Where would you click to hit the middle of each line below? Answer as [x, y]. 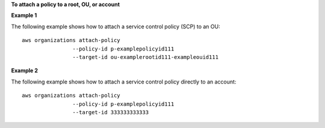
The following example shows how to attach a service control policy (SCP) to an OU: [116, 26]
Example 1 [24, 16]
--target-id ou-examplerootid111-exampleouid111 [146, 57]
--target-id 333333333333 [111, 112]
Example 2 [25, 71]
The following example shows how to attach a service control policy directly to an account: [124, 82]
